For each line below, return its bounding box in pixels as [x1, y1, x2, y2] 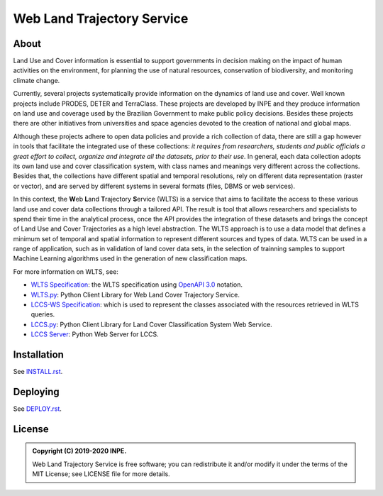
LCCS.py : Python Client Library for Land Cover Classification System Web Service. [30, 320, 272, 329]
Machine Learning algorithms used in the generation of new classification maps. [13, 254, 248, 263]
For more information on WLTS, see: [13, 267, 118, 276]
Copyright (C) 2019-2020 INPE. [32, 447, 127, 456]
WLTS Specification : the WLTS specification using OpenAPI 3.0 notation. [30, 280, 243, 289]
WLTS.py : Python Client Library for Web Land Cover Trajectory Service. [30, 290, 240, 299]
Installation [13, 348, 64, 361]
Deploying [13, 385, 60, 397]
